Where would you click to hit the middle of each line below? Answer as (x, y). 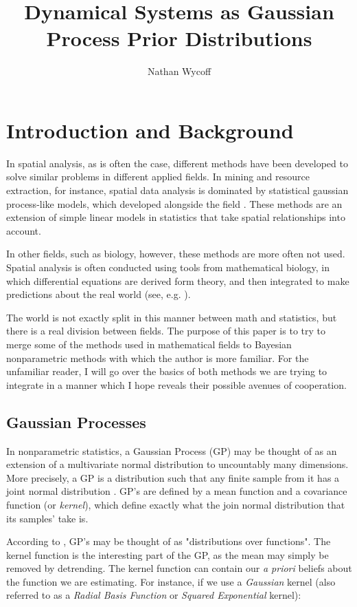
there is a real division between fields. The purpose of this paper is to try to (166, 331)
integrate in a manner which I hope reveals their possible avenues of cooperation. (176, 384)
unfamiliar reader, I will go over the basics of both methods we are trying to (167, 371)
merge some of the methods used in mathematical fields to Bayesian (149, 344)
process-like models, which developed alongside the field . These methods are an (174, 203)
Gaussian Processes (76, 422)
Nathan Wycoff (179, 71)
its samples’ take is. (47, 518)
